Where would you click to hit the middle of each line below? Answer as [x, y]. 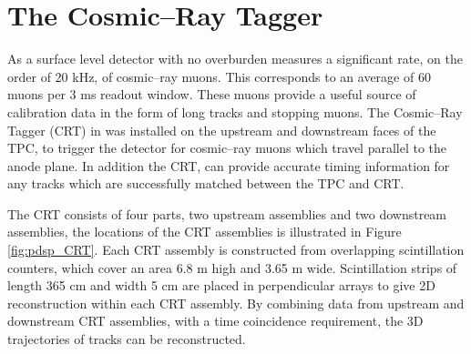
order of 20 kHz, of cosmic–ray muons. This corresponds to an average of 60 [219, 76]
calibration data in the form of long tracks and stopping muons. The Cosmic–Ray [235, 111]
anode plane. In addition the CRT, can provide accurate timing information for [229, 165]
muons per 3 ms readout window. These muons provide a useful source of [212, 94]
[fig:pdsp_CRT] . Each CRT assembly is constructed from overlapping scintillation [236, 250]
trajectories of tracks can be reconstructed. [127, 339]
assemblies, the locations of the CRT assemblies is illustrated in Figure [205, 232]
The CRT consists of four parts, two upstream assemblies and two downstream [227, 213]
